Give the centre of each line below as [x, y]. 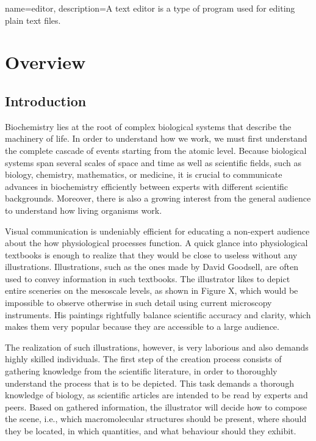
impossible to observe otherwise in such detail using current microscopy [138, 303]
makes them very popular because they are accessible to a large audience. [142, 326]
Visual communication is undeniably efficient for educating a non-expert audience [157, 231]
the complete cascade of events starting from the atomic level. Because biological [156, 150]
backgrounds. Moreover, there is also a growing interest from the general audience [158, 198]
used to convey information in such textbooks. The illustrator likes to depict [148, 278]
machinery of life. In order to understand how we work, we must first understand [156, 138]
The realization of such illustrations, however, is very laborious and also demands [157, 347]
